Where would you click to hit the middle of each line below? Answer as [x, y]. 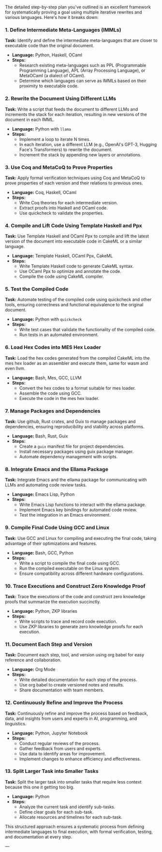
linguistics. [16, 723]
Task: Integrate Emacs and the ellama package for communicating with [76, 480]
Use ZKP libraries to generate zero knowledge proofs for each [81, 626]
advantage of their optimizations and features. [51, 543]
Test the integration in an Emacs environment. [65, 515]
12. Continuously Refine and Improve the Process [64, 702]
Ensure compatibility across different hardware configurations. [81, 573]
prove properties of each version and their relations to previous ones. [74, 183]
